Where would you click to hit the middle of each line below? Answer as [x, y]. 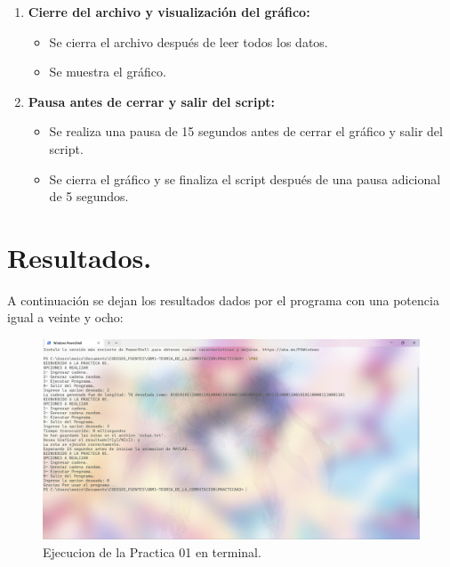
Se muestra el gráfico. [108, 72]
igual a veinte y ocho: [65, 317]
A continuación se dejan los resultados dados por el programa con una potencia [223, 300]
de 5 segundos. [89, 196]
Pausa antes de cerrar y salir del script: [152, 101]
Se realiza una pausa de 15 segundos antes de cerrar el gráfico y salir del [246, 131]
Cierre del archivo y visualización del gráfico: [169, 12]
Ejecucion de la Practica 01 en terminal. [152, 551]
